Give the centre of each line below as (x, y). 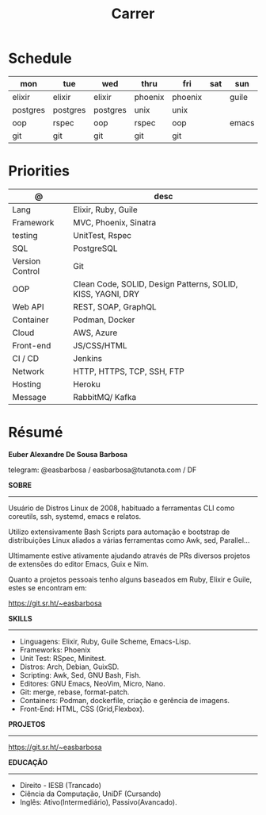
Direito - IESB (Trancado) (60, 785)
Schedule (40, 58)
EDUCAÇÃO (28, 762)
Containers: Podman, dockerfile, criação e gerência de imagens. (125, 700)
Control (26, 271)
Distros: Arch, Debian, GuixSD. (69, 667)
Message (29, 397)
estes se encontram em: (47, 587)
